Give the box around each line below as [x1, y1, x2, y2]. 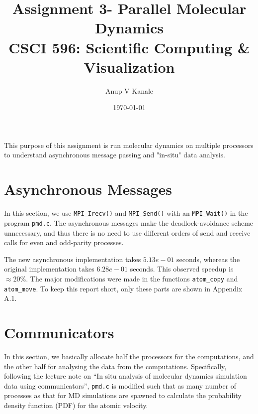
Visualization [84, 56, 175, 77]
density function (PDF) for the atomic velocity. [4, 400, 148, 410]
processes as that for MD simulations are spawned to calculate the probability [4, 390, 242, 401]
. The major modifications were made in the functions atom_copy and [26, 273, 238, 283]
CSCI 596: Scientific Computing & [8, 37, 250, 57]
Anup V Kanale [105, 85, 154, 96]
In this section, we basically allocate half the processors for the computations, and [4, 351, 254, 361]
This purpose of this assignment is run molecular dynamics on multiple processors [4, 139, 254, 150]
